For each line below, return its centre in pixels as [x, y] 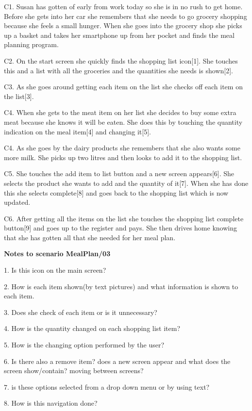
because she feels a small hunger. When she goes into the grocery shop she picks [123, 25]
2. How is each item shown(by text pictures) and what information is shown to [121, 286]
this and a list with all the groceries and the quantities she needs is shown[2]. [119, 70]
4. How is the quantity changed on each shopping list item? [92, 328]
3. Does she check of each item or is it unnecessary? [81, 312]
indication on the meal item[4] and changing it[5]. [77, 131]
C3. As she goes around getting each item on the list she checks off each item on [123, 87]
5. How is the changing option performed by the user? [84, 345]
